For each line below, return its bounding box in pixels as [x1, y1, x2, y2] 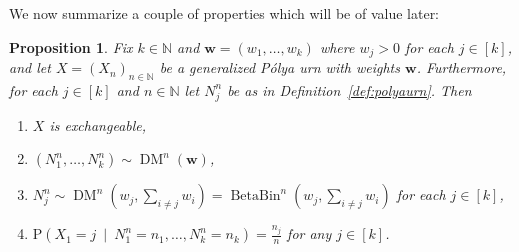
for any [287, 223, 332, 244]
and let [9, 57, 51, 78]
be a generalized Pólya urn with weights [159, 57, 400, 78]
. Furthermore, [416, 57, 507, 78]
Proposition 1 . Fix [9, 36, 133, 57]
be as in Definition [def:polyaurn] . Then [227, 79, 472, 100]
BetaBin [230, 189, 281, 204]
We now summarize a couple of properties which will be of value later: [9, 3, 440, 23]
